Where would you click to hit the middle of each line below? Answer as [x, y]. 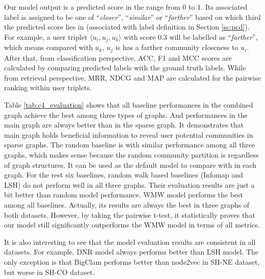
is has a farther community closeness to [177, 47]
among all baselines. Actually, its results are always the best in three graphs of [127, 205]
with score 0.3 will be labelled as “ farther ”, [191, 36]
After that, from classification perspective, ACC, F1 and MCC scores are [118, 57]
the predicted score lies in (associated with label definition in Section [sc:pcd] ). [127, 27]
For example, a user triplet [46, 36]
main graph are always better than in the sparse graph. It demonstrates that [124, 125]
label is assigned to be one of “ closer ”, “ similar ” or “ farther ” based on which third [132, 17]
